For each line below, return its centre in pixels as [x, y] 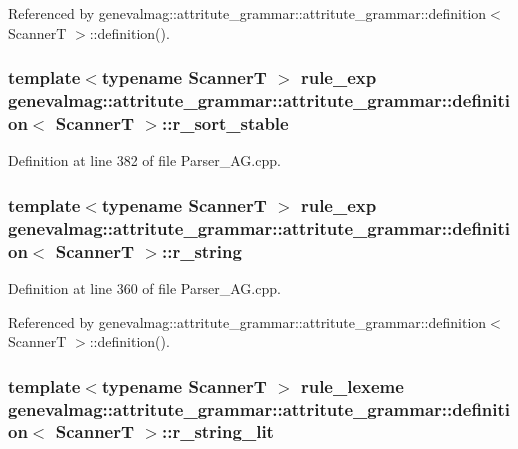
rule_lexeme [352, 385]
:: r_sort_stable [225, 122]
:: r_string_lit [217, 431]
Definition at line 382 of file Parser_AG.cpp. [144, 160]
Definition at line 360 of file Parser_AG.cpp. [144, 287]
